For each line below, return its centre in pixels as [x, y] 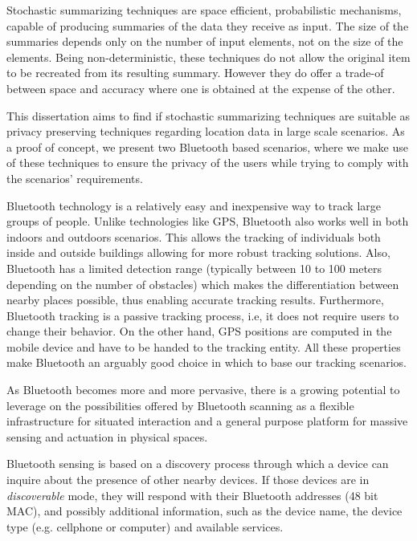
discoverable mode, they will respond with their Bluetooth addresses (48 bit [192, 495]
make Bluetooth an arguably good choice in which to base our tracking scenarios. [206, 362]
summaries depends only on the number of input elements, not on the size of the [205, 41]
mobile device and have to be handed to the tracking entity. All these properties [204, 346]
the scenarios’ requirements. [75, 178]
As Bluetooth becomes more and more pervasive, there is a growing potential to [203, 390]
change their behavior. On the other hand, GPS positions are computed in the [199, 331]
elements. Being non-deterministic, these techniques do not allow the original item [208, 57]
